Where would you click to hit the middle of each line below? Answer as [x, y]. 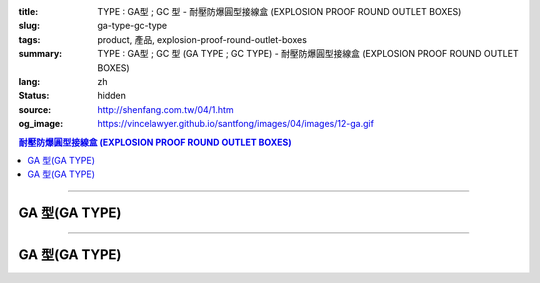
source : [35, 109]
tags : [29, 39]
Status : [34, 96]
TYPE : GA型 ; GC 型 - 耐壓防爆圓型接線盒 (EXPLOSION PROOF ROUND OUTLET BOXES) [279, 11]
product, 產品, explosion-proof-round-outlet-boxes [202, 39]
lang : [29, 81]
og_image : [41, 124]
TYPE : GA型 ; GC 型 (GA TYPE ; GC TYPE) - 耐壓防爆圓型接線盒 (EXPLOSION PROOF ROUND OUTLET [308, 54]
